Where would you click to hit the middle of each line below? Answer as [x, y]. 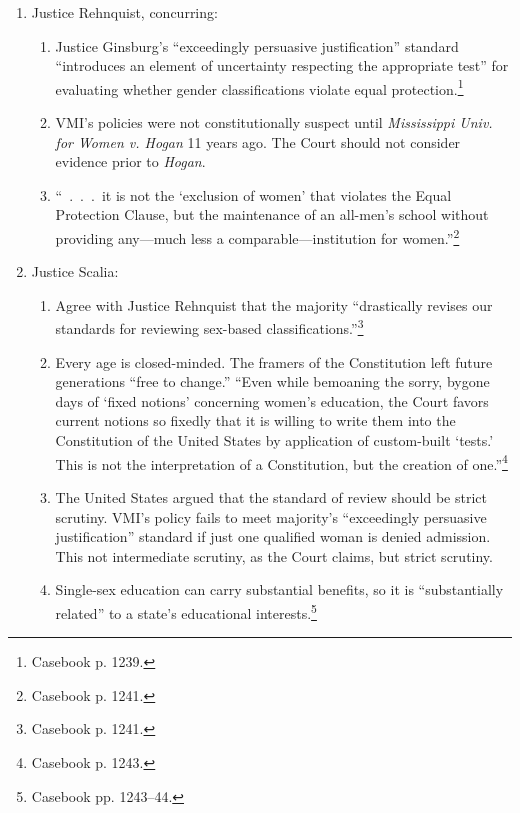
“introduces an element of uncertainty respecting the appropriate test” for [282, 65]
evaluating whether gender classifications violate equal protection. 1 [259, 87]
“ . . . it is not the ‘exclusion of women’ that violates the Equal [253, 194]
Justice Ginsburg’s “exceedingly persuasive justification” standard [257, 45]
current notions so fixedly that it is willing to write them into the [255, 420]
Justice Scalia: [75, 271]
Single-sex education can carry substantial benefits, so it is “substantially [279, 589]
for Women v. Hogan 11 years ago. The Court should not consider [258, 141]
